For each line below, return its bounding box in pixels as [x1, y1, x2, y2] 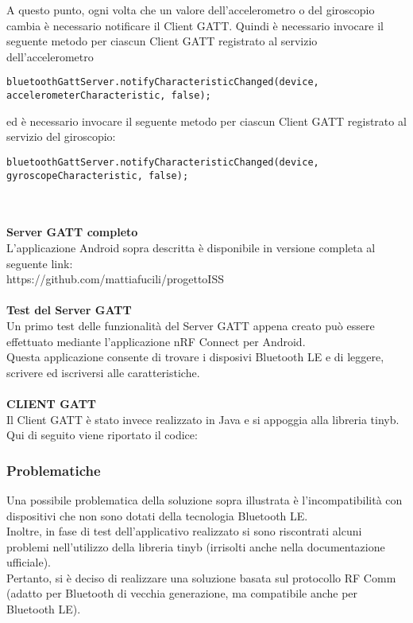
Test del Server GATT [6, 302, 132, 318]
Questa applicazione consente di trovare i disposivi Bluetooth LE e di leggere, [6, 348, 384, 365]
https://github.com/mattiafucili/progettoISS [6, 271, 224, 287]
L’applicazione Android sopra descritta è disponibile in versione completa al [6, 239, 376, 255]
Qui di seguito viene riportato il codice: [6, 426, 198, 443]
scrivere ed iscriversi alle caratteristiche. [6, 364, 200, 380]
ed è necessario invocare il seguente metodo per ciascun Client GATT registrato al [6, 112, 407, 129]
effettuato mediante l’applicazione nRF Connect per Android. [6, 333, 306, 349]
